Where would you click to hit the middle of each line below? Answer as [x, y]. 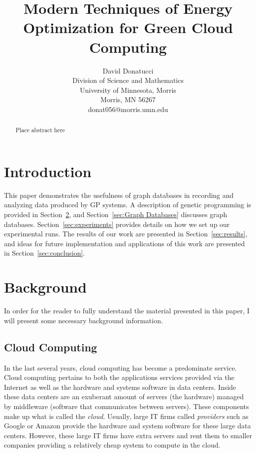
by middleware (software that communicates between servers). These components [127, 406]
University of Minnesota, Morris [128, 90]
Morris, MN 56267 [128, 99]
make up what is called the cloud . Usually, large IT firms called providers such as [126, 416]
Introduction [48, 171]
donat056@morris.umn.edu [128, 109]
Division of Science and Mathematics [128, 80]
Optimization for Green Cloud [128, 27]
